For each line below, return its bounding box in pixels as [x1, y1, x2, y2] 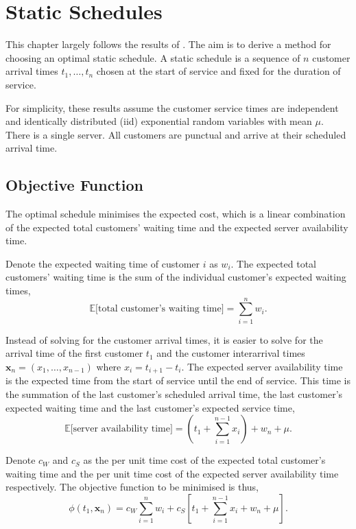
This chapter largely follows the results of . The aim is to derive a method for [5, 37, 331, 51]
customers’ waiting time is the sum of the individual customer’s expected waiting [5, 270, 346, 284]
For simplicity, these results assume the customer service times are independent [5, 100, 339, 115]
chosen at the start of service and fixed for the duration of [96, 64, 341, 78]
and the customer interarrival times [156, 346, 305, 360]
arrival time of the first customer [5, 346, 143, 360]
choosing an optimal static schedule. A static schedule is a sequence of [5, 50, 300, 64]
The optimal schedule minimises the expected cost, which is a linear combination [5, 207, 346, 221]
